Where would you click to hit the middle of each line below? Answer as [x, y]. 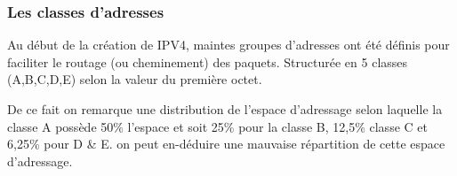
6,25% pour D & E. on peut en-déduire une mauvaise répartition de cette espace [226, 144]
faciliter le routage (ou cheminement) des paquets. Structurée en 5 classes [208, 61]
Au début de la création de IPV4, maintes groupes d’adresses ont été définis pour [228, 45]
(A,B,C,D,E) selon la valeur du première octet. [135, 79]
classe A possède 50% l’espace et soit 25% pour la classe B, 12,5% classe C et [217, 126]
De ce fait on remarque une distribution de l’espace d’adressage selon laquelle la [225, 109]
